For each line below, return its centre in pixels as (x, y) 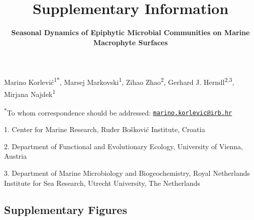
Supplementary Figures (66, 210)
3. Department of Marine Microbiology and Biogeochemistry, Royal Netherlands (127, 173)
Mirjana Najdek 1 (30, 93)
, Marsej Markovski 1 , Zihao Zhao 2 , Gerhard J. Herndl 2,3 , (147, 81)
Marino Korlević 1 (31, 81)
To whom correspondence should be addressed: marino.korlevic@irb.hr (119, 112)
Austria (16, 156)
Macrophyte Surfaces (131, 42)
